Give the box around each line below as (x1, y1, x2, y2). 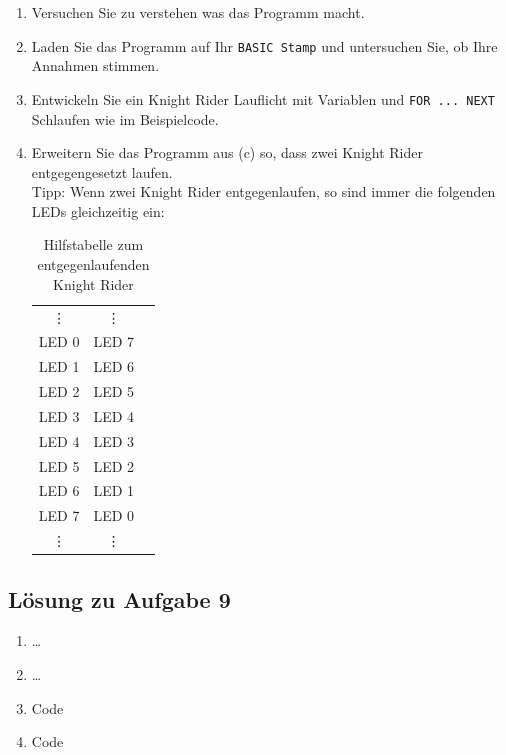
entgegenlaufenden (37, 254, 150, 275)
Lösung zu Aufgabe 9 (8, 583, 231, 614)
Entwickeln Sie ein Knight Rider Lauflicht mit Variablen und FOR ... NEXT (31, 88, 495, 109)
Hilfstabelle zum (43, 234, 144, 255)
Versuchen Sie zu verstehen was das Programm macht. (31, 2, 365, 22)
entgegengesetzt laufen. (31, 161, 173, 182)
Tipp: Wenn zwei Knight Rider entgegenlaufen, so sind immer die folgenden (31, 181, 496, 202)
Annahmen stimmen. (31, 55, 160, 76)
